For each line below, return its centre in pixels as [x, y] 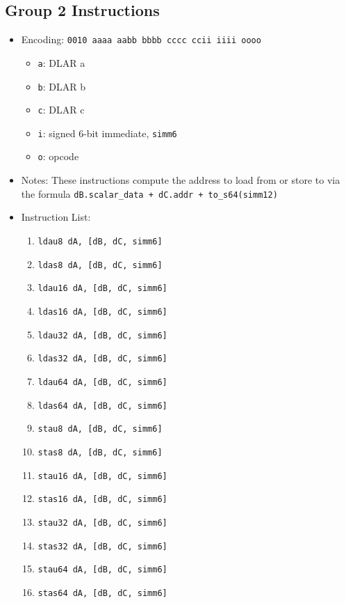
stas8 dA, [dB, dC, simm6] [100, 452]
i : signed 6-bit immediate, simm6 [107, 133]
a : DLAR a [61, 62]
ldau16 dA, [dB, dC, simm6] [102, 289]
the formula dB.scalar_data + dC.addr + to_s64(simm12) [149, 193]
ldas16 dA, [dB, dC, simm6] [102, 312]
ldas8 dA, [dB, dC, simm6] [100, 265]
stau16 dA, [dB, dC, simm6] [102, 476]
